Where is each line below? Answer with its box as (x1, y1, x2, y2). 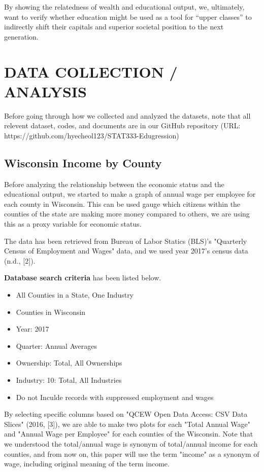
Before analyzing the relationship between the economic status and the (4, 178, 224, 189)
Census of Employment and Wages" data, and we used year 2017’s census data (4, 245, 248, 256)
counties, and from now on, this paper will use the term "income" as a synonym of (4, 448, 259, 459)
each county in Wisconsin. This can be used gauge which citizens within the (4, 198, 241, 209)
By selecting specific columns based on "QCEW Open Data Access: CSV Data (4, 409, 248, 419)
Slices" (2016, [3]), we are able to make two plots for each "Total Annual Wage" (4, 418, 250, 429)
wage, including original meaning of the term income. (4, 458, 170, 469)
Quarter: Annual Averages (16, 340, 97, 351)
